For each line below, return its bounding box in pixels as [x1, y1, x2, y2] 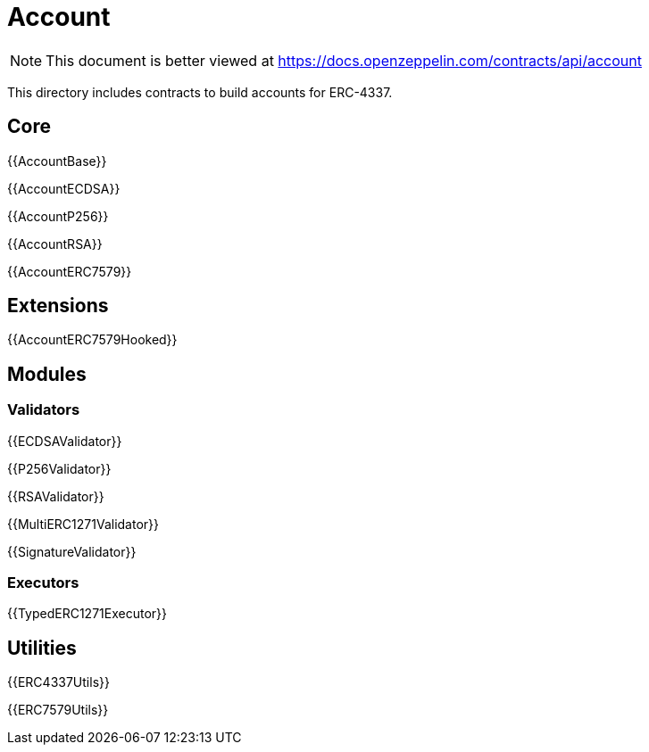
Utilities [7, 636, 77, 659]
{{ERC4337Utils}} [7, 674, 110, 690]
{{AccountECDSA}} [7, 180, 121, 196]
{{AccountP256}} [7, 208, 109, 224]
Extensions [7, 294, 109, 318]
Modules [7, 362, 87, 385]
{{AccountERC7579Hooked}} [7, 332, 178, 348]
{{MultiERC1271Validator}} [7, 516, 159, 532]
